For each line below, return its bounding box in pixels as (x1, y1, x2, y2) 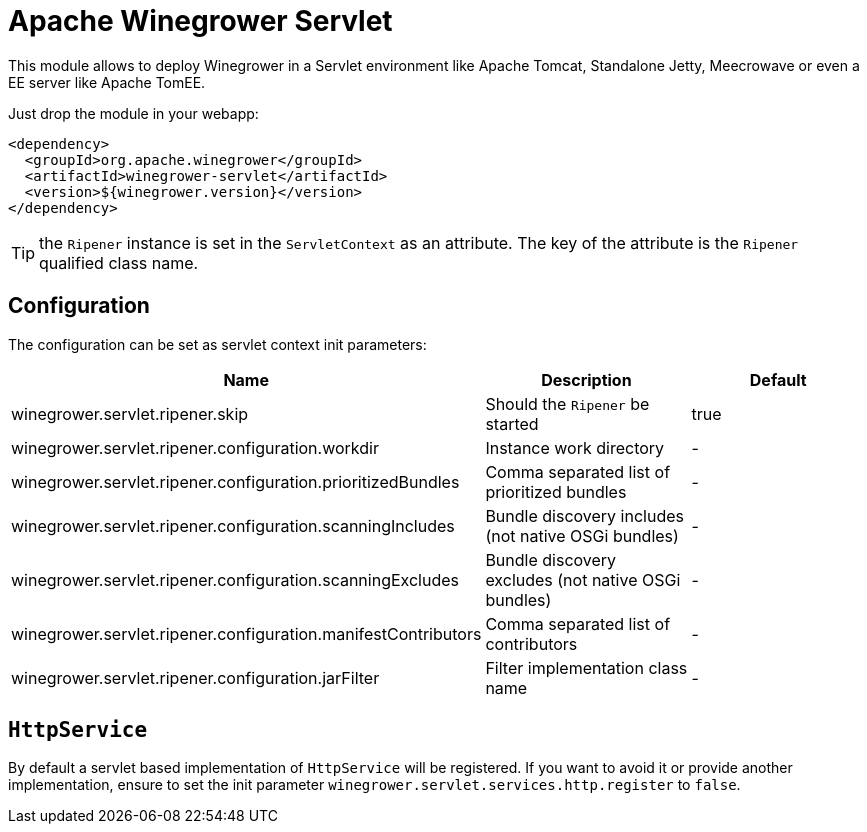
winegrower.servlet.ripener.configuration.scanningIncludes (11, 515, 455, 536)
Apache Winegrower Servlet (8, 4, 393, 38)
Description (541, 369, 632, 390)
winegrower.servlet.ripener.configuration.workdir (11, 437, 379, 458)
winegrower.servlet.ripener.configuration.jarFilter (11, 667, 380, 688)
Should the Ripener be (485, 393, 650, 414)
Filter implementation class (485, 657, 688, 678)
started (485, 413, 539, 434)
